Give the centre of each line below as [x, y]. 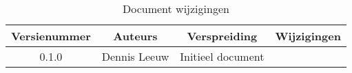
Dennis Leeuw [135, 56]
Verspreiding [222, 36]
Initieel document [222, 56]
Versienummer [51, 36]
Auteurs [135, 36]
